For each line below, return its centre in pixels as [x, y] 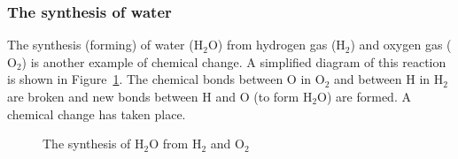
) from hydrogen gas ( [277, 45]
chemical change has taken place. [97, 114]
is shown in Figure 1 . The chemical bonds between [145, 79]
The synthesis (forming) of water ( [101, 45]
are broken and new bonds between [103, 96]
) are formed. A [369, 96]
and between [368, 79]
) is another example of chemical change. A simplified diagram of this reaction [234, 61]
